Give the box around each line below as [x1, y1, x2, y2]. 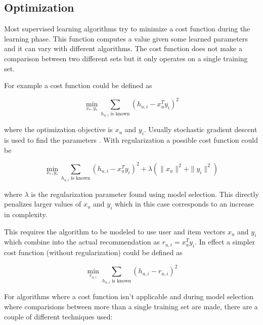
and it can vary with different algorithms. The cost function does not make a [4, 43, 242, 54]
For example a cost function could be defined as [4, 80, 152, 91]
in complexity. [4, 209, 48, 220]
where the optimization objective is [4, 124, 113, 135]
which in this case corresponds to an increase [114, 198, 254, 209]
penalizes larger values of [4, 198, 81, 209]
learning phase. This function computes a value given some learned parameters [4, 33, 248, 44]
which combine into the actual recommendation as [4, 236, 160, 247]
